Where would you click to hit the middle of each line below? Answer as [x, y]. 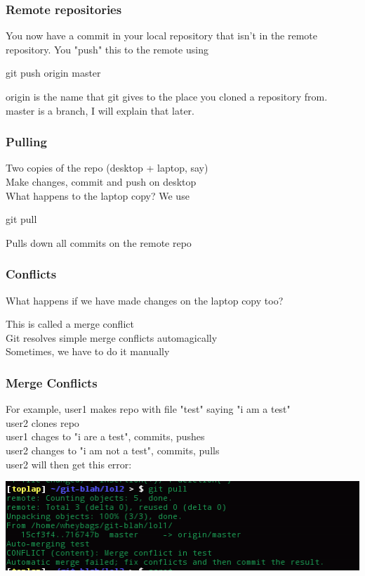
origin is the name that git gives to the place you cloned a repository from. [167, 96]
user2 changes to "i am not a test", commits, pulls [113, 450]
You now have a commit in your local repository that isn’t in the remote [162, 36]
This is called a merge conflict [70, 324]
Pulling [26, 142]
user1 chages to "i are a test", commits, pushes [105, 436]
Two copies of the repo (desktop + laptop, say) [107, 168]
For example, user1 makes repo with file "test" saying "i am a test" [148, 409]
